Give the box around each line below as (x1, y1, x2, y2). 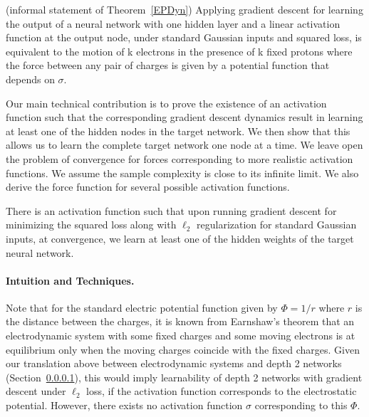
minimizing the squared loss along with (6, 217, 177, 232)
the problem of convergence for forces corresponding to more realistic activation (6, 151, 353, 166)
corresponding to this (254, 398, 348, 413)
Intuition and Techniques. (6, 273, 135, 287)
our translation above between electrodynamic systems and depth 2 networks (6, 356, 342, 371)
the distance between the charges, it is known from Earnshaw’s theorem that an (6, 314, 355, 329)
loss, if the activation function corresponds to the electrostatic (86, 384, 357, 398)
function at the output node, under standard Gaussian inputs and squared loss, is (6, 30, 362, 45)
